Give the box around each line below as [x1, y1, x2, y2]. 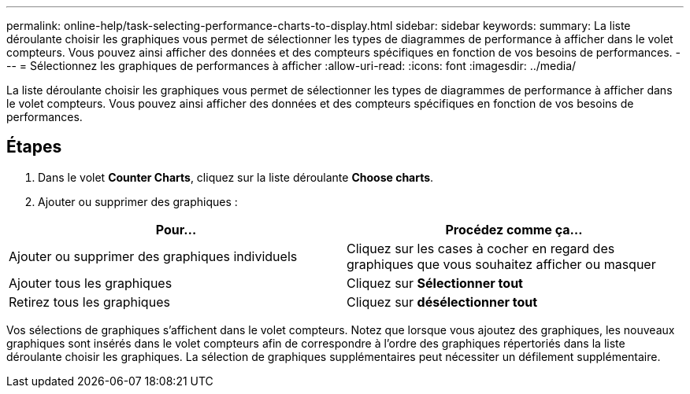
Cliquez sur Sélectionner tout [347, 274, 523, 291]
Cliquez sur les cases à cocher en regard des [347, 240, 615, 256]
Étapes [6, 137, 62, 157]
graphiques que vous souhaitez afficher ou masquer [347, 256, 656, 272]
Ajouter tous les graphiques [9, 274, 172, 291]
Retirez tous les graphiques [9, 293, 170, 310]
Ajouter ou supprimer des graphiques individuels [9, 248, 298, 264]
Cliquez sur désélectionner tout [347, 293, 538, 310]
